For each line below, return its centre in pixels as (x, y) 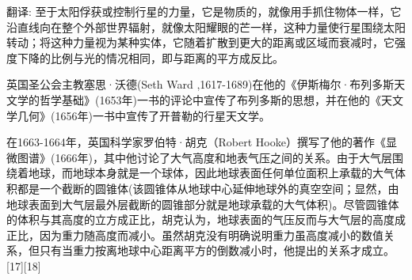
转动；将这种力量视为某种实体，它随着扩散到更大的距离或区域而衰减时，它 (200, 42)
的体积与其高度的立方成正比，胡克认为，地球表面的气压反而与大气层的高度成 (206, 219)
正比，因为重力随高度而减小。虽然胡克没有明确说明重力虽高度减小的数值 (195, 235)
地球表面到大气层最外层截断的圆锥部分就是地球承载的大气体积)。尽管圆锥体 (203, 204)
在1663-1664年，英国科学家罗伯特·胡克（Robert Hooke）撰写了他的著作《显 (202, 142)
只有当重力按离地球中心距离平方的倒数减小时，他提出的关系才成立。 (217, 250)
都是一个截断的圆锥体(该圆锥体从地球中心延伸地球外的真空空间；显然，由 (208, 188)
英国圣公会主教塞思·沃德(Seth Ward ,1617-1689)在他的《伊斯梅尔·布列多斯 (200, 84)
